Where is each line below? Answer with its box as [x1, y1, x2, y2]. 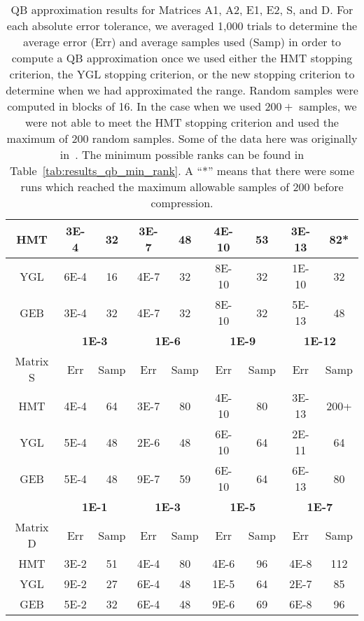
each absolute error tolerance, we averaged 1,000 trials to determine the [6, 18, 358, 34]
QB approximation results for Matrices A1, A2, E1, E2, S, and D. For [10, 1, 353, 18]
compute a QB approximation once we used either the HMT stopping [11, 50, 353, 66]
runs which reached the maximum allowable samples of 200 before [20, 179, 344, 195]
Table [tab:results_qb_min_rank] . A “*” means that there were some [9, 162, 355, 179]
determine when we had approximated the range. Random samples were [6, 82, 358, 98]
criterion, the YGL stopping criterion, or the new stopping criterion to [9, 66, 355, 82]
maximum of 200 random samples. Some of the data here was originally [6, 130, 358, 146]
